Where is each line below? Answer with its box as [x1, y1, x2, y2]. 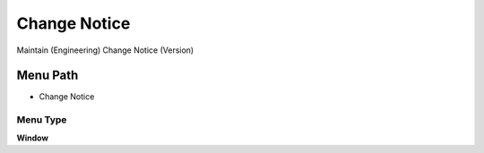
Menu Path [16, 68, 79, 83]
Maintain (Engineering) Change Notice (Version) [16, 45, 194, 55]
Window [16, 132, 49, 143]
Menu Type [16, 114, 67, 126]
